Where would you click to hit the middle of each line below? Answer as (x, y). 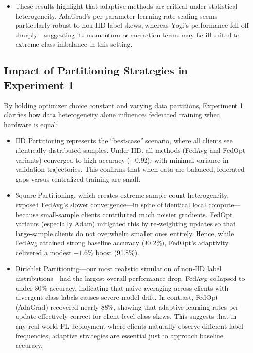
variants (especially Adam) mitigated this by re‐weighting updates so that (126, 224)
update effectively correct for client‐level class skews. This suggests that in (126, 316)
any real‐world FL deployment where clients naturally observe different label (129, 326)
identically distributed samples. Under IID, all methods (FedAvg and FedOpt (130, 150)
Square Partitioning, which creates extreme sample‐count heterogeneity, (122, 195)
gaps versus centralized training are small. (78, 178)
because (27, 214)
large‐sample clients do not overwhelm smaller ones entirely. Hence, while (125, 233)
